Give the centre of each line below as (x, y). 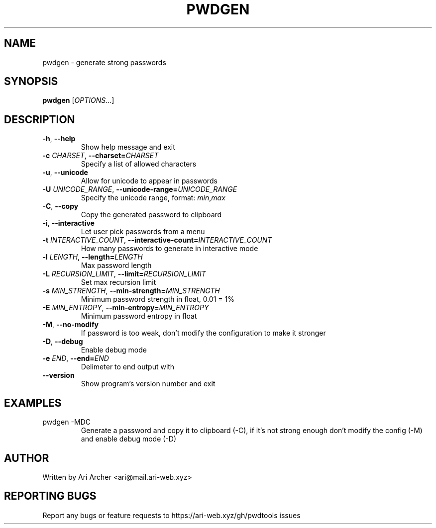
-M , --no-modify (70, 325)
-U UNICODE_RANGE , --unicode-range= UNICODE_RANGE (140, 189)
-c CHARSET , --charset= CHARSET (101, 156)
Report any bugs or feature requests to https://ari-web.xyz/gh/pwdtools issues (171, 515)
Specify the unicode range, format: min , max (153, 198)
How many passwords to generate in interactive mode (169, 249)
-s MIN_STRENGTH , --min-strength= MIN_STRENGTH (131, 291)
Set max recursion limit (118, 282)
